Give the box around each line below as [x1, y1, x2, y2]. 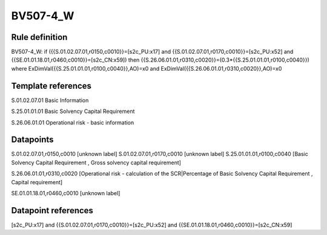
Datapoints [11, 135, 54, 145]
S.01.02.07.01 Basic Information [11, 97, 89, 104]
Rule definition [11, 32, 68, 42]
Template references [11, 80, 92, 91]
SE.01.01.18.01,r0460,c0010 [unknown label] [11, 190, 121, 196]
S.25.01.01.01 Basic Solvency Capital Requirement [11, 108, 135, 115]
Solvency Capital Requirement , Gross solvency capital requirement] [11, 159, 182, 166]
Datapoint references [11, 205, 94, 216]
